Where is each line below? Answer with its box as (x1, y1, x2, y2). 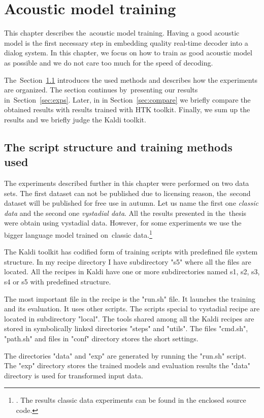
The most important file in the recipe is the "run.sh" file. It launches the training (4, 293, 256, 304)
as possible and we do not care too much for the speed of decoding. (4, 57, 213, 68)
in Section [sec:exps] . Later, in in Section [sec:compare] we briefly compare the (4, 94, 251, 105)
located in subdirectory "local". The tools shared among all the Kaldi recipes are (4, 313, 254, 324)
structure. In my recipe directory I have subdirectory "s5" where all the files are (4, 256, 251, 267)
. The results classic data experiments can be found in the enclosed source (16, 395, 246, 405)
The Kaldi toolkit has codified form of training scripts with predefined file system (4, 246, 258, 257)
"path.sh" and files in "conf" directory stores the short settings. (4, 333, 199, 344)
